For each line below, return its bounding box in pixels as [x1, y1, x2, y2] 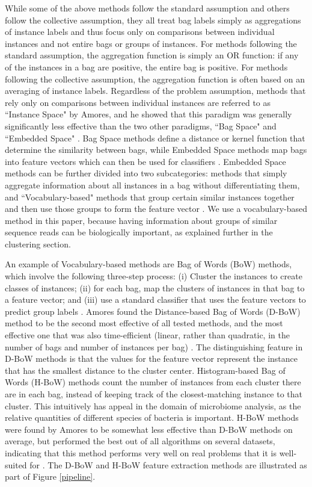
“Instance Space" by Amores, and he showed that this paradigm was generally [5, 108, 292, 120]
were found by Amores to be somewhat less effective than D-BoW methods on [5, 423, 293, 435]
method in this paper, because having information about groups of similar [5, 214, 278, 226]
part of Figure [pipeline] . [5, 470, 96, 483]
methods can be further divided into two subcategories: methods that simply [5, 167, 287, 179]
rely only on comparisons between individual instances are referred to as [5, 96, 271, 108]
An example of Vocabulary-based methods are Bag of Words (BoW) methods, [5, 258, 292, 270]
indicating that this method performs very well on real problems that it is [5, 446, 277, 459]
